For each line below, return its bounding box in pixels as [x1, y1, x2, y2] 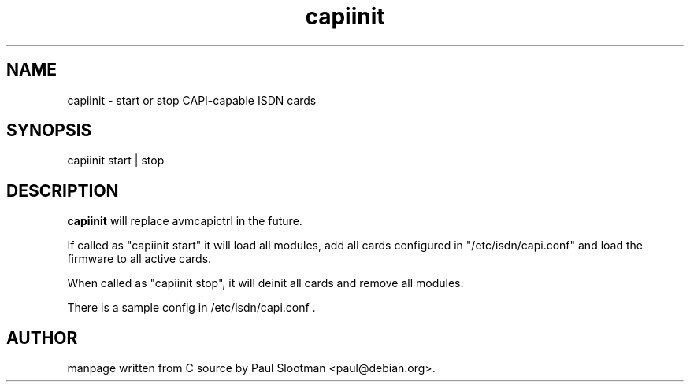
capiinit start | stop [67, 153, 165, 168]
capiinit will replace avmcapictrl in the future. [67, 214, 302, 228]
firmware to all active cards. [67, 252, 212, 266]
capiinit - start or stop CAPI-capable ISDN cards [67, 93, 317, 107]
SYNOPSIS [6, 120, 92, 141]
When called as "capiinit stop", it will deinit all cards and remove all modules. [67, 276, 464, 290]
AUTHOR [6, 327, 78, 348]
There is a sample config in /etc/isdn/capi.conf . [67, 301, 316, 315]
